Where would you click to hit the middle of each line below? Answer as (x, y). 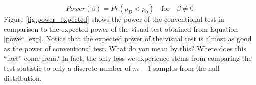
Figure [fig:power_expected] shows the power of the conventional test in (114, 19)
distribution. (23, 78)
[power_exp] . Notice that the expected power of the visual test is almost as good (128, 39)
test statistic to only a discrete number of (67, 68)
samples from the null (187, 68)
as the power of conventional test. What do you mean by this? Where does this (125, 48)
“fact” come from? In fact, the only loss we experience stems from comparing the (128, 58)
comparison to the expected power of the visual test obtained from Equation (121, 29)
